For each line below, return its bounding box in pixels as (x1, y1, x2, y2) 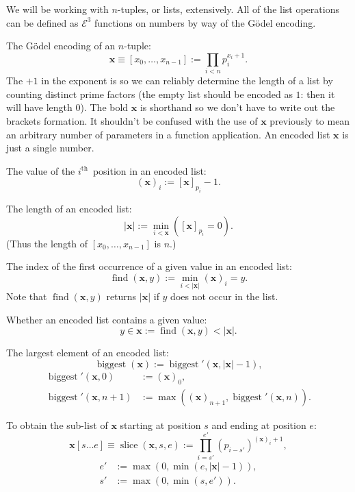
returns (106, 289, 137, 304)
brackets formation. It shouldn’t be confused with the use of (6, 113, 258, 127)
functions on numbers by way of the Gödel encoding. (94, 15, 316, 29)
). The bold (80, 100, 129, 114)
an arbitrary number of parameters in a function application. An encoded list (6, 127, 330, 141)
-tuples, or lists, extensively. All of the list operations (117, 2, 339, 16)
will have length (6, 100, 73, 114)
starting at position (120, 417, 201, 432)
